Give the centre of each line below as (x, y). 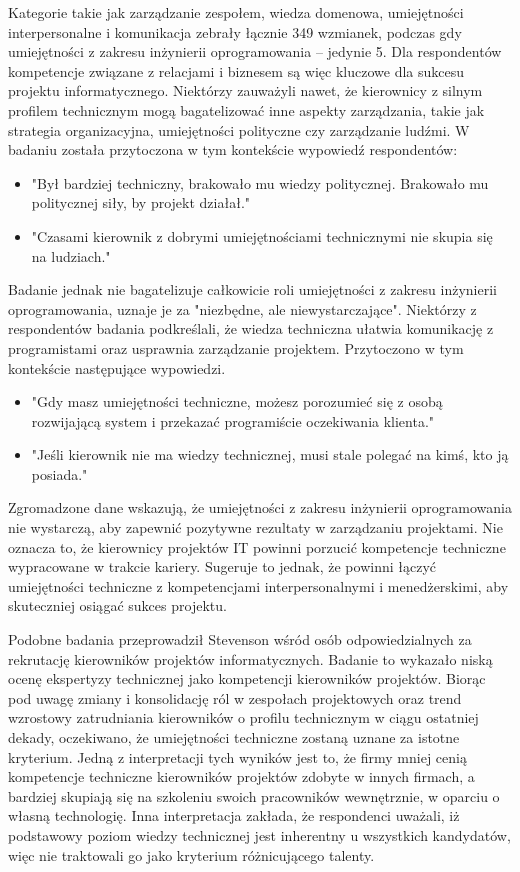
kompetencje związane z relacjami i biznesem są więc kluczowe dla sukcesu (236, 70)
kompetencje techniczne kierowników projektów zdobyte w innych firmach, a (241, 776)
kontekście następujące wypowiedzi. (117, 367)
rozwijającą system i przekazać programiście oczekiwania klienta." (233, 420)
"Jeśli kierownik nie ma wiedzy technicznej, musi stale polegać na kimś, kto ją (270, 454)
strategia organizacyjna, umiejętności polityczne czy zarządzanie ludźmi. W (239, 129)
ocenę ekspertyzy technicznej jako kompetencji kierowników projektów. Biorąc (247, 678)
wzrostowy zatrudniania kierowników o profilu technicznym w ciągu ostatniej (243, 717)
